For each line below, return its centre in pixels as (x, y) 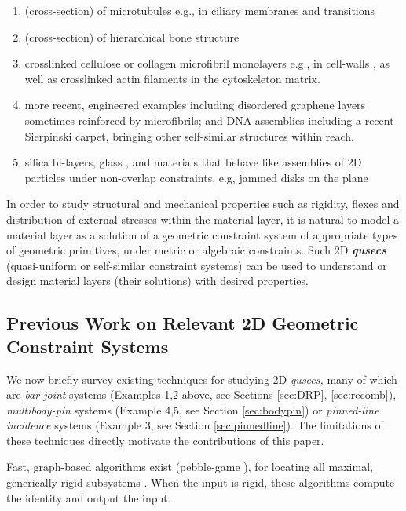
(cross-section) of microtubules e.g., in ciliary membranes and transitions (200, 10)
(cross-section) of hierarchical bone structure (132, 36)
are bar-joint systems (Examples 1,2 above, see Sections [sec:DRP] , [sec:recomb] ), (201, 394)
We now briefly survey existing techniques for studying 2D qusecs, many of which (202, 379)
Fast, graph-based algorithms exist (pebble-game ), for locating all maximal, (190, 467)
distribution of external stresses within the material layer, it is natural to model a (203, 219)
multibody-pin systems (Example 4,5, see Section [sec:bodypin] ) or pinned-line (193, 409)
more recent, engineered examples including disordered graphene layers (195, 105)
